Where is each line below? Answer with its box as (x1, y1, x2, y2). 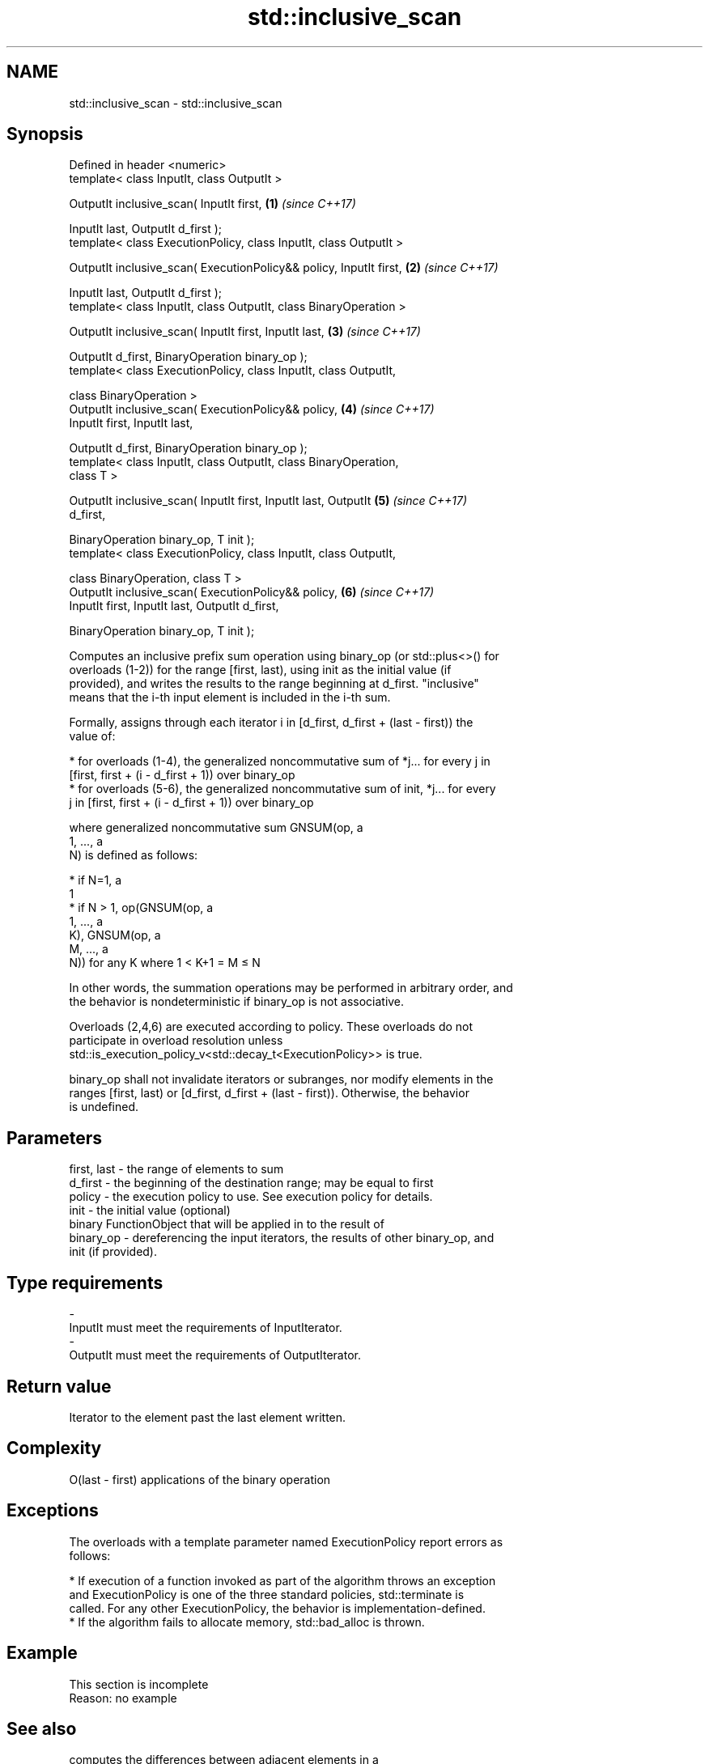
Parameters (6, 1127, 102, 1148)
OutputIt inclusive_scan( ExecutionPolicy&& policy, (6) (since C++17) (69, 585, 435, 600)
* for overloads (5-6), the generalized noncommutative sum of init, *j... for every (69, 782, 496, 796)
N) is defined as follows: (69, 848, 198, 863)
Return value (6, 1376, 112, 1397)
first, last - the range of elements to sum (69, 1162, 284, 1177)
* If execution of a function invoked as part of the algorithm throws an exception (69, 1573, 496, 1588)
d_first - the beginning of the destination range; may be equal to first (69, 1176, 434, 1190)
